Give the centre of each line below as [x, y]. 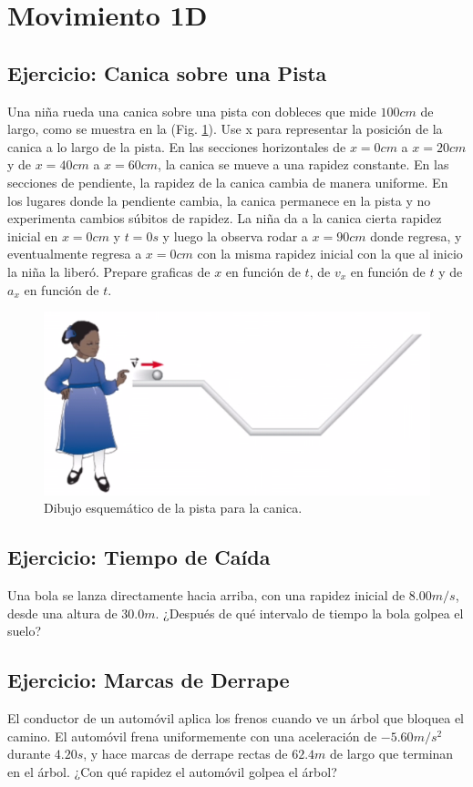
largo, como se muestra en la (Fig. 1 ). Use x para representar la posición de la [225, 129]
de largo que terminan [392, 754]
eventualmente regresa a [75, 254]
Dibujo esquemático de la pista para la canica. [173, 508]
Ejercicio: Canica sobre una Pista [167, 72]
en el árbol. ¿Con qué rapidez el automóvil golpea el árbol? [172, 771]
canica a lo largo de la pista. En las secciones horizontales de [177, 146]
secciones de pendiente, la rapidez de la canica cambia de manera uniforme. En [228, 182]
